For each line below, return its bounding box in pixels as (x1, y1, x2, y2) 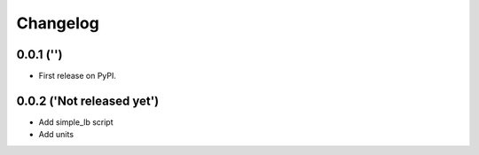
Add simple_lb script (38, 116, 114, 128)
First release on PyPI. (38, 71, 117, 81)
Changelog (16, 13, 99, 33)
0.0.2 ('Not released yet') (16, 93, 160, 108)
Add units (38, 129, 75, 140)
